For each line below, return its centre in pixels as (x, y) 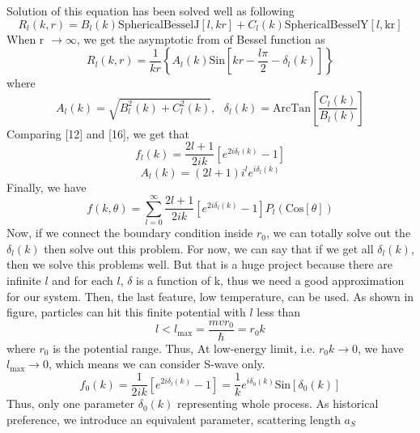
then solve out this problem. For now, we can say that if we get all (209, 248)
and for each (83, 280)
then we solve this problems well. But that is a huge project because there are (200, 264)
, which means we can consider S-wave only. (157, 364)
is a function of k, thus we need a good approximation (270, 280)
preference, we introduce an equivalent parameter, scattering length (174, 419)
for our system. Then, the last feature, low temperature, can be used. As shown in (210, 296)
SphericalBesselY (327, 25)
